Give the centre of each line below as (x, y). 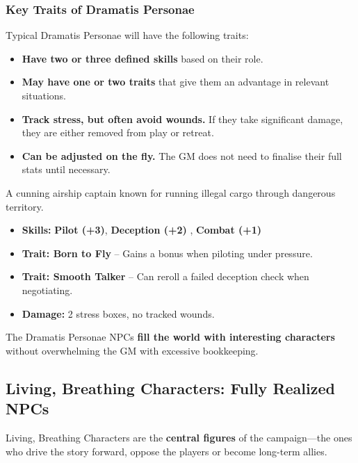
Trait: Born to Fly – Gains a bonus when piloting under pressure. (167, 253)
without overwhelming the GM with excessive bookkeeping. (132, 350)
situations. (44, 95)
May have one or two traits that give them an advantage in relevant (176, 82)
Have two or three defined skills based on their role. (143, 58)
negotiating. (47, 290)
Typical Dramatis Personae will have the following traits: (127, 35)
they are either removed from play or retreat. (118, 132)
